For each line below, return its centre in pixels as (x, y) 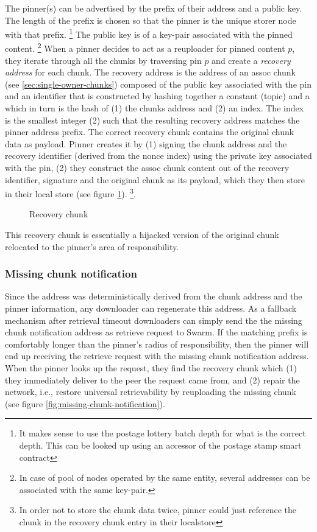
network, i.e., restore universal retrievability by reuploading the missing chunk (151, 392)
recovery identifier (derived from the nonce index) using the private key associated (158, 156)
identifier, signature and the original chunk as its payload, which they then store (155, 179)
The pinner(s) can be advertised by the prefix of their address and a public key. (154, 8)
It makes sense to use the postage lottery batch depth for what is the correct (162, 433)
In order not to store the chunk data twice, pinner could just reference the (158, 510)
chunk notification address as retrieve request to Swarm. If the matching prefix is (156, 332)
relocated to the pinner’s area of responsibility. (92, 246)
